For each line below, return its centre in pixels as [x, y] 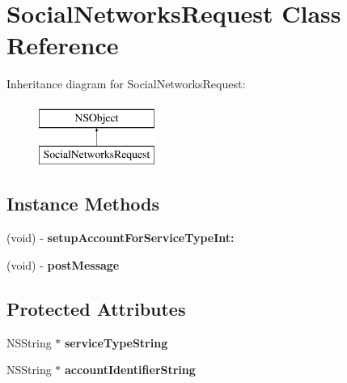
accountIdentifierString [130, 370]
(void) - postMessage [63, 264]
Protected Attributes [96, 308]
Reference [63, 45]
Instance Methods [83, 204]
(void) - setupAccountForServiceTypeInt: [121, 238]
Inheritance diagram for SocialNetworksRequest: [126, 84]
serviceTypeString [116, 342]
